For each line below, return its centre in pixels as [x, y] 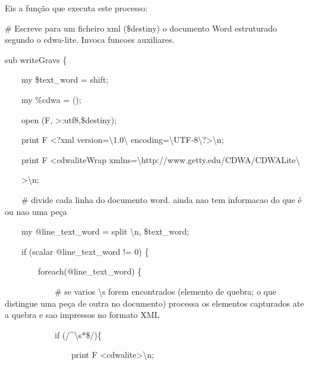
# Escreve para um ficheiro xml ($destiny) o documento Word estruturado [141, 28]
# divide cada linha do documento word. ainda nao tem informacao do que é [161, 199]
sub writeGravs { [36, 59]
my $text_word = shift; [65, 79]
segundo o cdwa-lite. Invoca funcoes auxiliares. [90, 40]
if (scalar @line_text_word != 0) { [85, 251]
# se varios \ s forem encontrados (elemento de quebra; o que [165, 291]
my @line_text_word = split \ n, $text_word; [105, 231]
